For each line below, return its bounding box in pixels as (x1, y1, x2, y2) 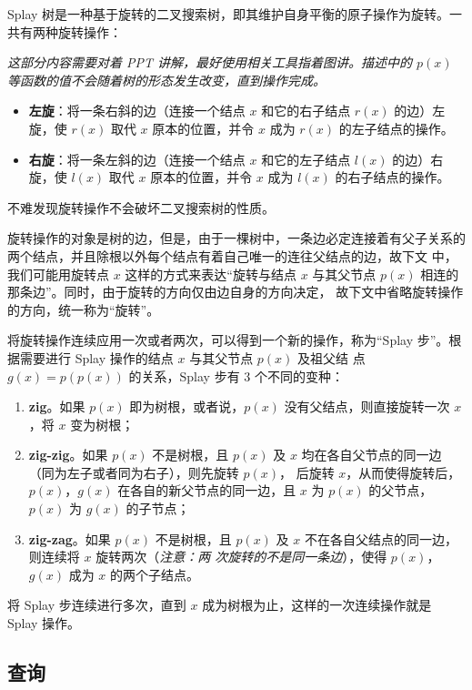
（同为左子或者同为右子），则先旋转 (28, 462, 239, 482)
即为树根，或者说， (129, 397, 245, 416)
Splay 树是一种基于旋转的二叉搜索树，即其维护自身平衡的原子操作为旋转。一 (7, 5, 463, 23)
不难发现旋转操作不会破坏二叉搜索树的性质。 (7, 198, 275, 217)
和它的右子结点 (261, 101, 351, 120)
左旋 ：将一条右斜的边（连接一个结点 (28, 101, 246, 120)
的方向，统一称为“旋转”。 (7, 299, 160, 319)
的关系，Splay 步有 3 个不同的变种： (128, 366, 344, 385)
